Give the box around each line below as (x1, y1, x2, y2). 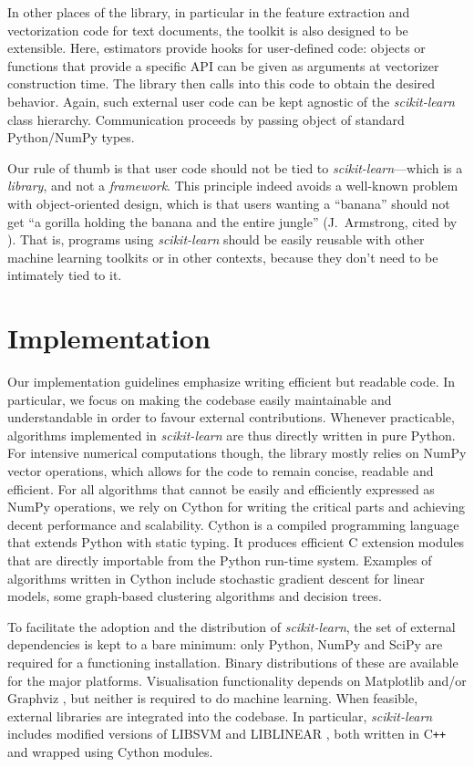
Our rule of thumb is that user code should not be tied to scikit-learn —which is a (7, 158, 463, 177)
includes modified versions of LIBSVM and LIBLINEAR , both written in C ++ (7, 724, 447, 743)
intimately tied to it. (7, 265, 122, 285)
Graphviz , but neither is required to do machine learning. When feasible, (7, 689, 418, 708)
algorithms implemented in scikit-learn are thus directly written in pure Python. (7, 425, 456, 444)
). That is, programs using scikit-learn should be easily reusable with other (7, 230, 425, 249)
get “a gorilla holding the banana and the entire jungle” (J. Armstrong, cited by (7, 212, 458, 231)
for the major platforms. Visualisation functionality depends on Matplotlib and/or (7, 670, 467, 689)
